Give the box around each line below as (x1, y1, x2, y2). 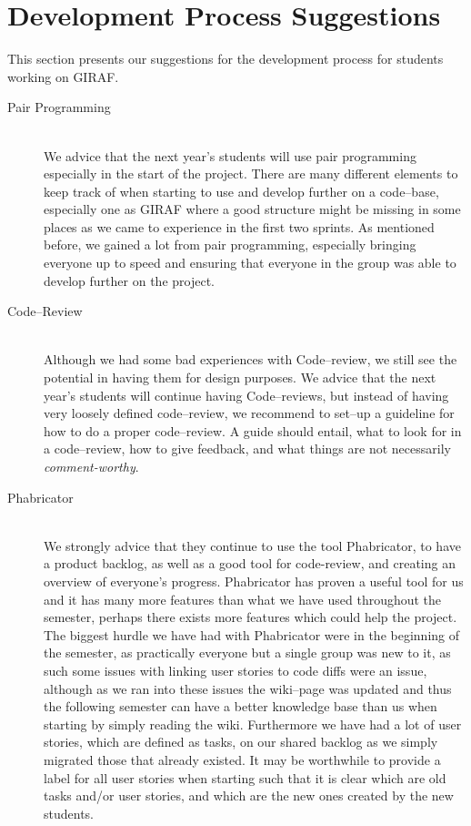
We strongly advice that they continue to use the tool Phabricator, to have (44, 535, 461, 555)
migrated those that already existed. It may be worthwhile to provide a (44, 750, 441, 769)
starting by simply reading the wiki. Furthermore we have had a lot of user (44, 714, 462, 733)
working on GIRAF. (7, 66, 119, 86)
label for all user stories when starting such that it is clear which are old (44, 768, 446, 787)
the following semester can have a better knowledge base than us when (44, 697, 437, 716)
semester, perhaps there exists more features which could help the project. (44, 607, 457, 627)
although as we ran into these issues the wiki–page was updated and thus (44, 678, 452, 698)
